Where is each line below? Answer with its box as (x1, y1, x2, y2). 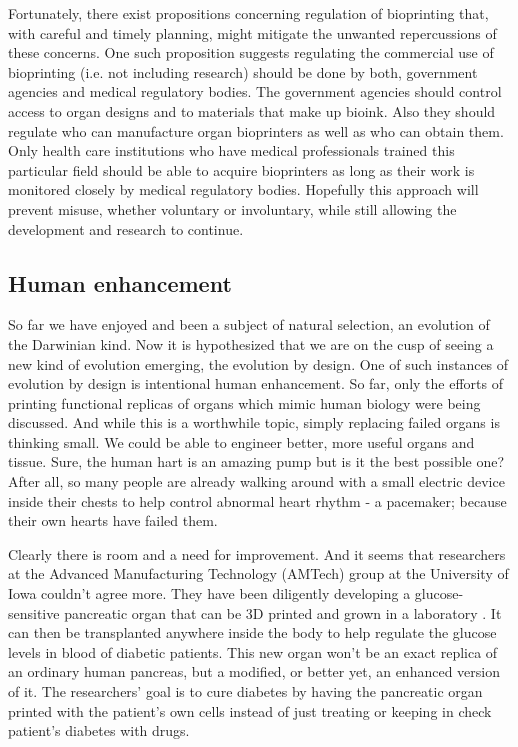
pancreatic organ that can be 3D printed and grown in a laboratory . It (64, 602, 502, 623)
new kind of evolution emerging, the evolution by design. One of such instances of (8, 353, 509, 374)
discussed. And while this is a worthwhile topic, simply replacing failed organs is (8, 412, 500, 433)
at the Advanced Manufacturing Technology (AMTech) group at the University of (8, 563, 509, 584)
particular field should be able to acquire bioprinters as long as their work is (8, 159, 475, 180)
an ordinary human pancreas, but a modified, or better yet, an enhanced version (8, 661, 500, 682)
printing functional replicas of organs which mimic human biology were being (8, 392, 481, 413)
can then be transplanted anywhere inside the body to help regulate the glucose (8, 622, 497, 643)
